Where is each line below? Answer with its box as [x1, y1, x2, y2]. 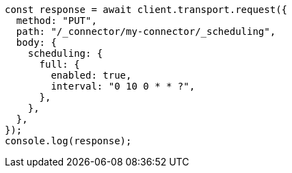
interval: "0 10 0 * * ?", [51, 81, 196, 92]
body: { [16, 37, 57, 48]
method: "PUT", [16, 15, 97, 26]
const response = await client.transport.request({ [5, 4, 288, 15]
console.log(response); [5, 135, 132, 146]
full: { [39, 59, 80, 70]
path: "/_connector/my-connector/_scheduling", [16, 26, 276, 37]
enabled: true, [51, 70, 132, 81]
